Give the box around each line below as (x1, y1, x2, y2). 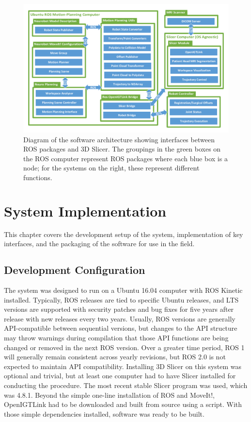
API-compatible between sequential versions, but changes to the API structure (4, 323, 237, 333)
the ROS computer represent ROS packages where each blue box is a (23, 153, 228, 163)
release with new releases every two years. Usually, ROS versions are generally (4, 313, 235, 323)
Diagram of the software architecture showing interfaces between (23, 134, 215, 144)
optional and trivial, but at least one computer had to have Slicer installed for (4, 371, 236, 381)
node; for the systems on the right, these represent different (23, 163, 200, 173)
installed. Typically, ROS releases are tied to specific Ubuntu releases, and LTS (4, 294, 239, 304)
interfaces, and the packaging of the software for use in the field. (4, 238, 195, 249)
